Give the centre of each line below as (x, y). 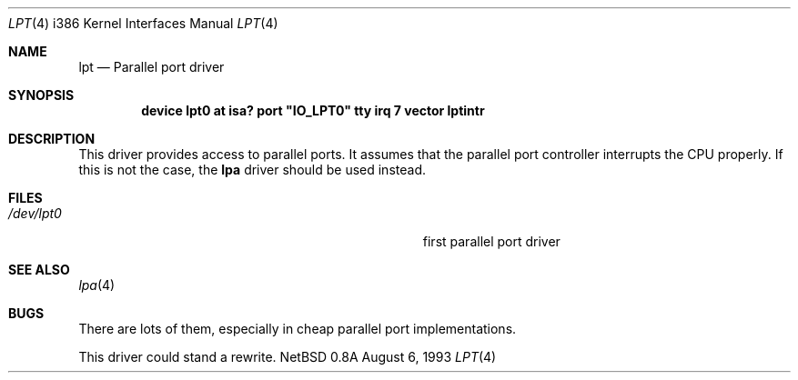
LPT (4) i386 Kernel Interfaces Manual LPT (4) (143, 23)
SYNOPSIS (41, 95)
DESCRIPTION (52, 139)
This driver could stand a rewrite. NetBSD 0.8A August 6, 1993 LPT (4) (288, 357)
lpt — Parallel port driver (152, 67)
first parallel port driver (491, 241)
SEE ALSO (39, 270)
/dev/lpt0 (35, 213)
